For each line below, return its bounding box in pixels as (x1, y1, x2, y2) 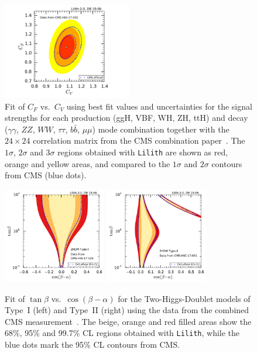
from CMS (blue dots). (5, 169, 87, 181)
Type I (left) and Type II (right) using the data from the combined (5, 304, 249, 316)
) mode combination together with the (92, 123, 229, 135)
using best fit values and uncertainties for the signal (66, 100, 252, 112)
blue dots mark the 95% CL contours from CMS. (5, 338, 180, 350)
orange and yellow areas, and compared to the (5, 157, 170, 169)
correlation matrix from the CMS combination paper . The (33, 134, 245, 147)
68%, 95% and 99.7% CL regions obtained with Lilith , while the (5, 327, 240, 339)
